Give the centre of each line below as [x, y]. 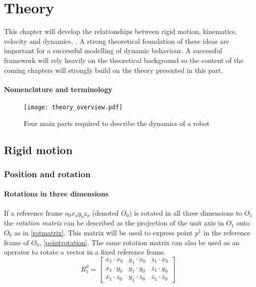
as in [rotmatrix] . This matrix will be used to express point [104, 232]
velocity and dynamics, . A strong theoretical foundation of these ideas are [117, 41]
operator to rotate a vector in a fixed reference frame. [85, 252]
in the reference [227, 232]
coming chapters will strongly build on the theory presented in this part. [113, 70]
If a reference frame [34, 212]
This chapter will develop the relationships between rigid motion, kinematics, [121, 31]
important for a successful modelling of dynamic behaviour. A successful [113, 50]
